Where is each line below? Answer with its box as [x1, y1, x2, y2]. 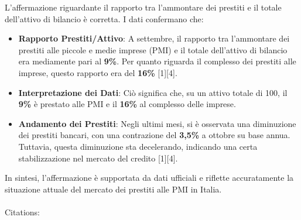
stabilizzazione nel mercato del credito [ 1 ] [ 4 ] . [18, 152, 178, 164]
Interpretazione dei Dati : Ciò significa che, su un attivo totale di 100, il [18, 86, 288, 98]
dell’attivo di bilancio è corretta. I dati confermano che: [5, 12, 204, 25]
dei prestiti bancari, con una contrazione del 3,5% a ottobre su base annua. [18, 129, 290, 141]
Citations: [5, 205, 40, 218]
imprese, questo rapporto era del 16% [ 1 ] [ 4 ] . [18, 66, 177, 78]
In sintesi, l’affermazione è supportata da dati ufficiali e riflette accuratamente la [5, 171, 294, 184]
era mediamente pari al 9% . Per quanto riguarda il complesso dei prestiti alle [18, 55, 296, 67]
